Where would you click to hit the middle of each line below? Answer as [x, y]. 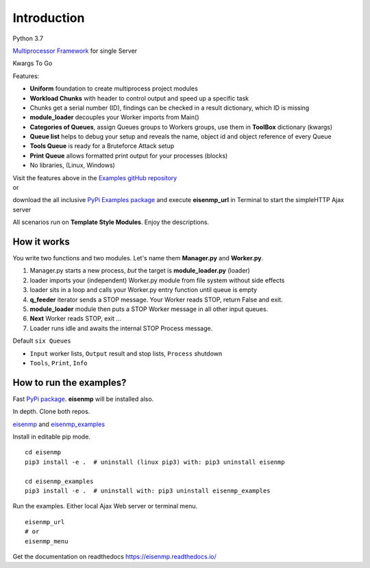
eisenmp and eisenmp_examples [59, 424]
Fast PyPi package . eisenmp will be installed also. [83, 399]
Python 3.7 [28, 38]
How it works [41, 242]
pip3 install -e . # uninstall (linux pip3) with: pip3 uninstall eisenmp [155, 462]
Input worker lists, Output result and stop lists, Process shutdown [126, 354]
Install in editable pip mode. [51, 437]
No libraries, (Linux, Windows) [73, 165]
